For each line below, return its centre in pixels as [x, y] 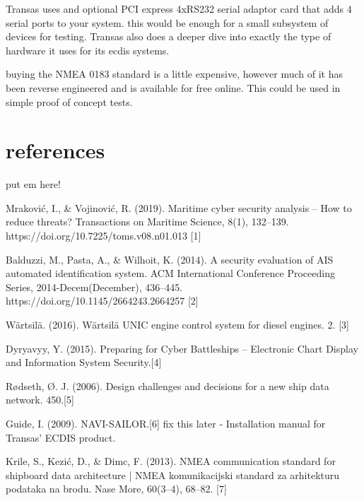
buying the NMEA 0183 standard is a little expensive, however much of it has [174, 74]
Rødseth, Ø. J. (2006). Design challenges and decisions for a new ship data [168, 385]
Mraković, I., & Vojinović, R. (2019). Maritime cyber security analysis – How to [179, 207]
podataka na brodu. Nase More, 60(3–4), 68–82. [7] [116, 489]
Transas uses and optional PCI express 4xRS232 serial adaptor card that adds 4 [179, 8]
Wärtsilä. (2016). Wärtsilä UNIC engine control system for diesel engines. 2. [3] [177, 325]
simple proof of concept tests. [69, 101]
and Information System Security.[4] [84, 362]
